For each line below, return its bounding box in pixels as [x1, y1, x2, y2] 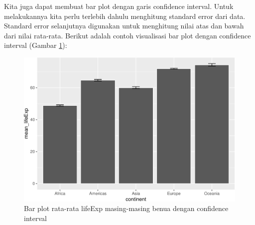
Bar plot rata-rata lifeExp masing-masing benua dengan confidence [24, 203, 229, 214]
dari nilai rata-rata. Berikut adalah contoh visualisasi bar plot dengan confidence [4, 30, 251, 40]
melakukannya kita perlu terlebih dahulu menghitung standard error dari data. [4, 10, 246, 21]
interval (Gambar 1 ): [4, 40, 67, 50]
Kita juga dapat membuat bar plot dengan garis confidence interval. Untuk [4, 1, 234, 11]
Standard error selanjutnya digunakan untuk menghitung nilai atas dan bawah [4, 20, 244, 31]
